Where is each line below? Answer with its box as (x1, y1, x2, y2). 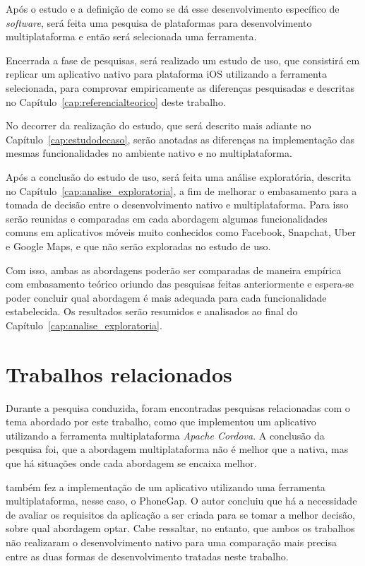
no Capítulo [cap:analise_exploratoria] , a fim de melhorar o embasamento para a (6, 183, 357, 198)
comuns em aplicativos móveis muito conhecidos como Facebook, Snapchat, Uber (6, 225, 356, 240)
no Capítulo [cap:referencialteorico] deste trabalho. (6, 94, 226, 109)
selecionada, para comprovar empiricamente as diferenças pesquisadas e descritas (6, 80, 354, 95)
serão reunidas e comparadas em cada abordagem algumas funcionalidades (6, 211, 328, 225)
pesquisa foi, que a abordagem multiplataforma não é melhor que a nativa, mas (6, 442, 349, 456)
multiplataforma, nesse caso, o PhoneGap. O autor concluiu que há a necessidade (6, 493, 357, 508)
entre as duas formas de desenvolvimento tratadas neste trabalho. (6, 548, 289, 563)
